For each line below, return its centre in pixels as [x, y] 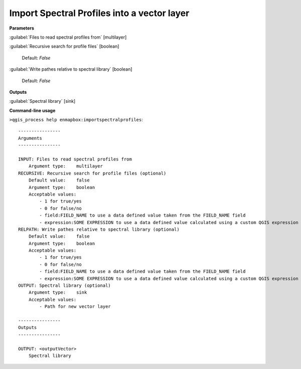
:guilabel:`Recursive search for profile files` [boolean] [64, 46]
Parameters [22, 28]
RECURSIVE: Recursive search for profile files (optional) [92, 173]
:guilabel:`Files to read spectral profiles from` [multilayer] [68, 37]
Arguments [30, 138]
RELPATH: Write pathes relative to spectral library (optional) [99, 229]
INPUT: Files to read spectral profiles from [75, 159]
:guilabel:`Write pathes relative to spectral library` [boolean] [71, 69]
